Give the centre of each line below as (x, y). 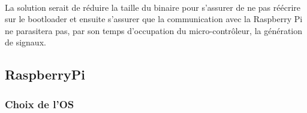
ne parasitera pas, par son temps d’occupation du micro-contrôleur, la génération (154, 30)
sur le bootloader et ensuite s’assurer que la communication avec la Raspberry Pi (154, 19)
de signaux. (25, 42)
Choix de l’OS (40, 104)
